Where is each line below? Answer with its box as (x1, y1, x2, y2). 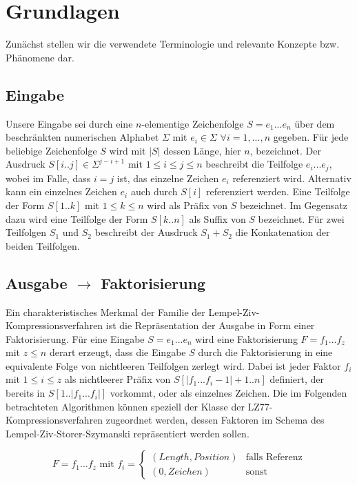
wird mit (109, 143, 146, 157)
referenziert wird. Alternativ (232, 170, 351, 185)
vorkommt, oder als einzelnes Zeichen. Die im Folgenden (110, 386, 347, 400)
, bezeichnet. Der (249, 143, 321, 157)
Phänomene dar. (6, 50, 74, 64)
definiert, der (269, 372, 325, 386)
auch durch (130, 184, 178, 199)
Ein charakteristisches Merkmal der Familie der (6, 304, 205, 319)
